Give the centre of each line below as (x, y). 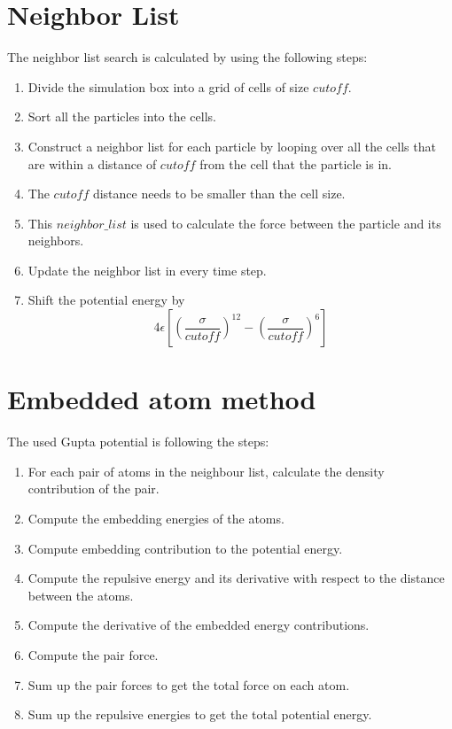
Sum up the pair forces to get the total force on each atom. (189, 684)
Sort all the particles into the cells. (122, 116)
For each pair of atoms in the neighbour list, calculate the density (206, 471)
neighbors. (56, 240)
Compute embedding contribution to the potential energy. (185, 548)
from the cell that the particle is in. (296, 163)
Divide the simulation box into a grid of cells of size (168, 86)
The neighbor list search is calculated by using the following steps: (187, 57)
